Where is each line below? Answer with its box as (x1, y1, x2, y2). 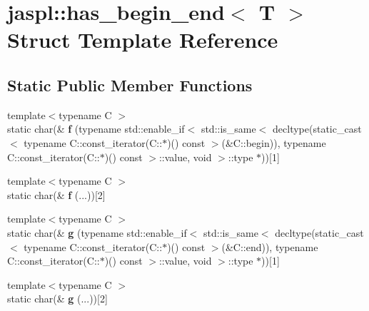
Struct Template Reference (7, 25, 278, 54)
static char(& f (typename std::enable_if (7, 121, 185, 136)
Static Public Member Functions (7, 73, 253, 96)
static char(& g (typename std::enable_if (7, 225, 187, 240)
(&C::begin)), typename (221, 135, 326, 150)
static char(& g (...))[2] (7, 291, 108, 306)
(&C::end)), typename (221, 239, 318, 254)
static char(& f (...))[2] (7, 187, 106, 202)
